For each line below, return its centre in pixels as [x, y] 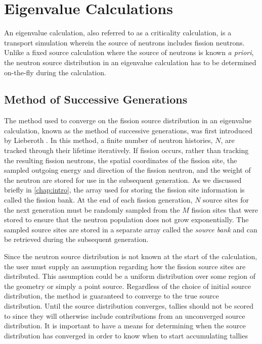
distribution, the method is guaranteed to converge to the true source [112, 296]
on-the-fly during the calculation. [55, 72]
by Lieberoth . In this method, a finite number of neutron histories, [108, 140]
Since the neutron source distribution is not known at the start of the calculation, [131, 256]
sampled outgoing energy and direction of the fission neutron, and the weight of [127, 170]
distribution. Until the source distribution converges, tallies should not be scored [129, 305]
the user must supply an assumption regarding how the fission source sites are [125, 266]
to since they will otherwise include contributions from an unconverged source [125, 315]
